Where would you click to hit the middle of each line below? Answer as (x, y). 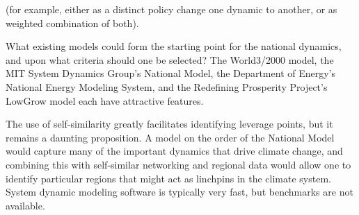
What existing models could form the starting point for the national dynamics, (174, 46)
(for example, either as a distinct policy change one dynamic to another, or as (171, 9)
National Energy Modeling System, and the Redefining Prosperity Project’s (167, 86)
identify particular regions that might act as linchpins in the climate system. (168, 178)
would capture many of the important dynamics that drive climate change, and (174, 151)
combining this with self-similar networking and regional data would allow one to (178, 164)
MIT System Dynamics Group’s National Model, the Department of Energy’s (171, 73)
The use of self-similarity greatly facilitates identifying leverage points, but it (169, 124)
